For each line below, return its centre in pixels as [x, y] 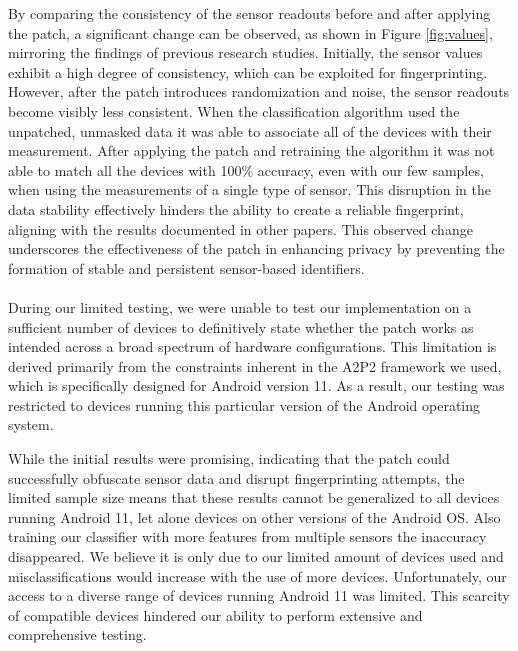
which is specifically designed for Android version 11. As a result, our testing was [256, 385]
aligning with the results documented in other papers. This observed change [240, 228]
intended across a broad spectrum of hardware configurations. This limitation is [252, 346]
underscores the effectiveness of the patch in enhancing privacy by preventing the [256, 248]
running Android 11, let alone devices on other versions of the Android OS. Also [254, 516]
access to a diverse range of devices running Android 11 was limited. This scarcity [259, 595]
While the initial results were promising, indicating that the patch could [229, 458]
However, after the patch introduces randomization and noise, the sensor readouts [259, 91]
